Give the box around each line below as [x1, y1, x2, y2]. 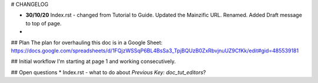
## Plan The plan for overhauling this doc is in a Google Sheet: [11, 39, 163, 46]
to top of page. [25, 19, 62, 26]
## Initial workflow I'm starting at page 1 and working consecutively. [11, 58, 176, 65]
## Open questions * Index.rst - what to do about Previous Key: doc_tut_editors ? [11, 68, 206, 76]
